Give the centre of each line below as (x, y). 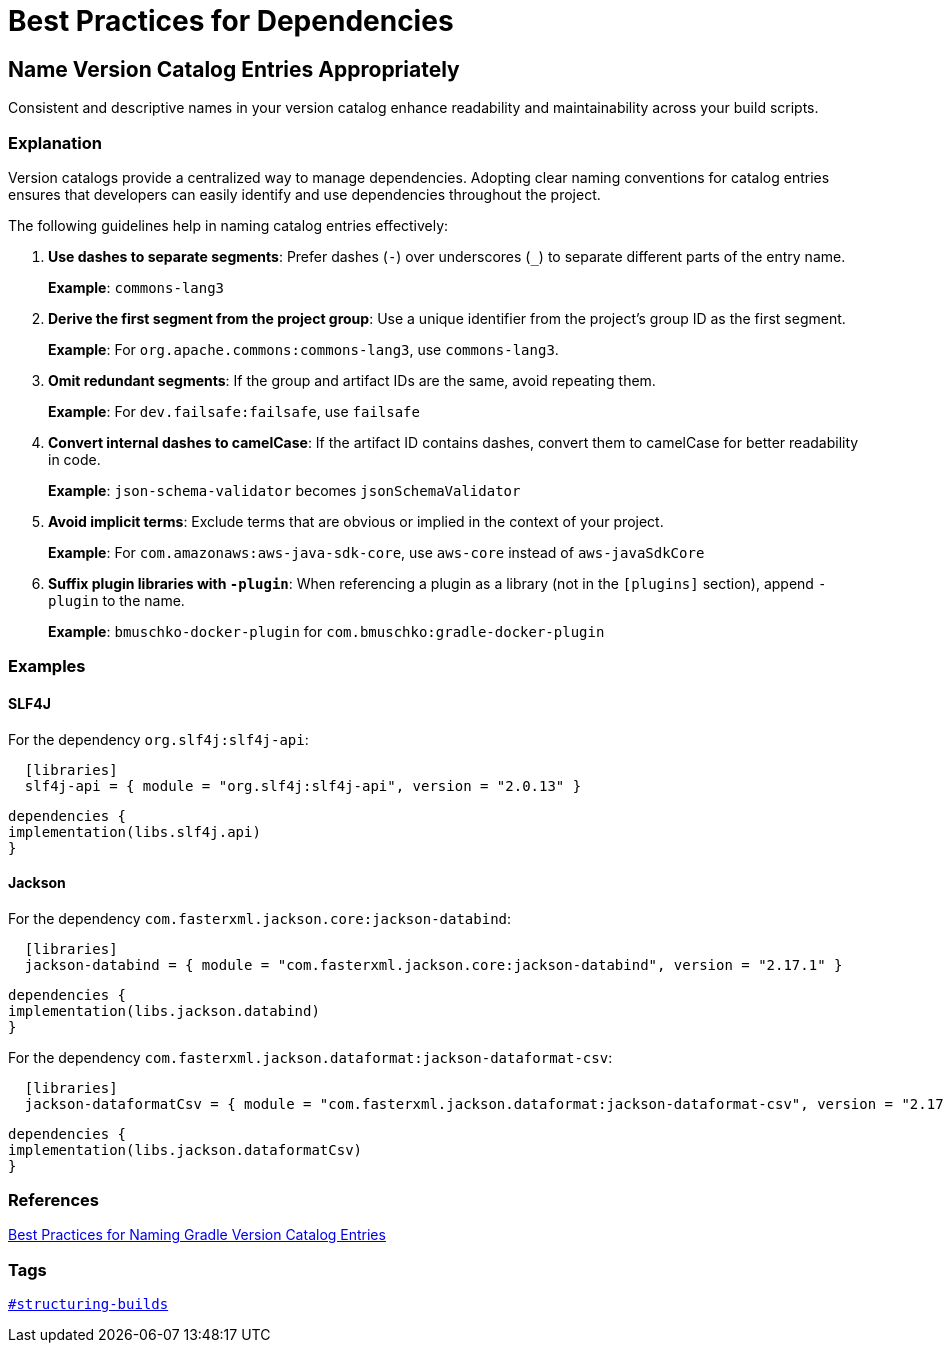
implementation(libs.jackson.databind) (164, 1010)
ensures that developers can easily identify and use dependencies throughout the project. (304, 194)
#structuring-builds (88, 1304)
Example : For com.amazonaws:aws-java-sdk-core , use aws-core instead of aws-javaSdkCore (376, 552)
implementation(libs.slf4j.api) (134, 831)
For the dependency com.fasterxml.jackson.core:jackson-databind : (260, 918)
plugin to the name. (116, 600)
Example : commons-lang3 (136, 287)
